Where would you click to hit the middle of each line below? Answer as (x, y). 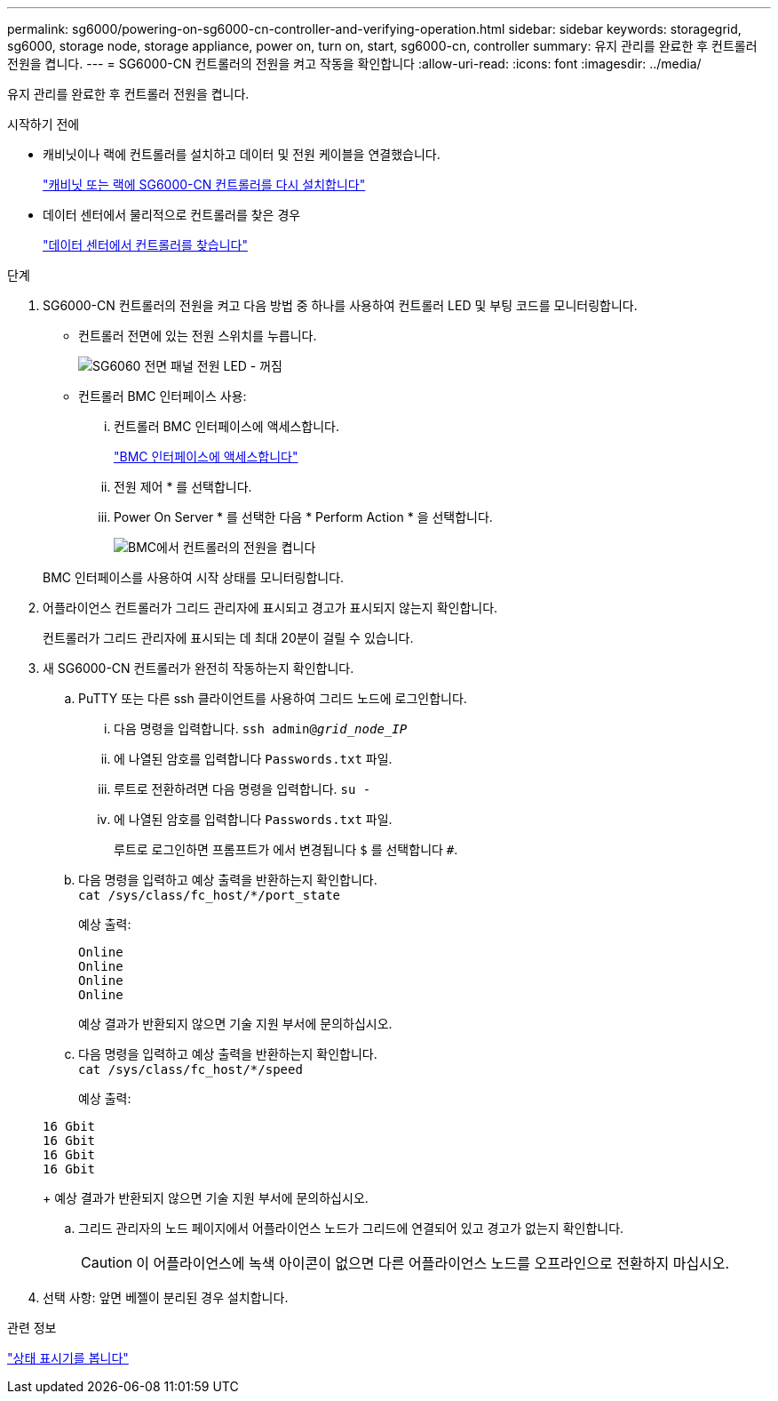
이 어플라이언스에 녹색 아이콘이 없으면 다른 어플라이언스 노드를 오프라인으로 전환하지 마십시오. (433, 1263)
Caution (107, 1262)
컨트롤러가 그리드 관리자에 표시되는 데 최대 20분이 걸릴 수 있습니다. (228, 638)
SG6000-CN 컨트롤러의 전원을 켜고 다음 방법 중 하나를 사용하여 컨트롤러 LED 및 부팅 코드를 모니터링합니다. (340, 305)
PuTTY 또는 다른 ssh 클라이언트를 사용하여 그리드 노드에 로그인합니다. (273, 698)
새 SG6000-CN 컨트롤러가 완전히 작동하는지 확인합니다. (198, 668)
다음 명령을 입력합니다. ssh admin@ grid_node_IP (261, 729)
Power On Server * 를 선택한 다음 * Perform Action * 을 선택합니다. (303, 517)
